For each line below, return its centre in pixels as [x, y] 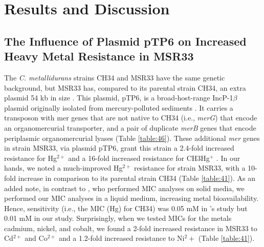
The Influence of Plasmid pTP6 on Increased [125, 41]
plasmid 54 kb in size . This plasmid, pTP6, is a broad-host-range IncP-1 [119, 98]
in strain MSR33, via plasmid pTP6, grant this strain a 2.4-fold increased [119, 148]
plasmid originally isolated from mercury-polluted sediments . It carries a [119, 107]
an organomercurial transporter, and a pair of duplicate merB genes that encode [130, 127]
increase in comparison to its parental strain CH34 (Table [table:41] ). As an [137, 178]
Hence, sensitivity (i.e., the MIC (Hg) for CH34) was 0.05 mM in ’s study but [126, 208]
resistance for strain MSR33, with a [190, 168]
